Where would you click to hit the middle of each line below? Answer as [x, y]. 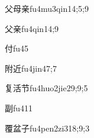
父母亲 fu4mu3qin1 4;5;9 [47, 8]
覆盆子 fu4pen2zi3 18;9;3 [47, 128]
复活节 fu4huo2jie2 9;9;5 [46, 88]
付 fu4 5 [17, 48]
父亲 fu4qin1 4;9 [32, 28]
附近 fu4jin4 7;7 [31, 68]
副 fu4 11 [19, 107]
